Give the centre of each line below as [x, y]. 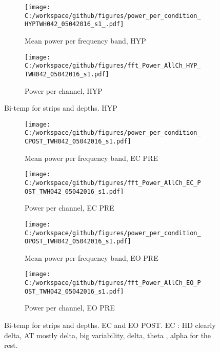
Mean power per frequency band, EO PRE [92, 257]
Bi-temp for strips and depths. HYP [61, 108]
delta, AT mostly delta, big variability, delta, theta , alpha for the [108, 335]
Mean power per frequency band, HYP [85, 40]
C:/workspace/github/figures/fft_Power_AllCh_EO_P [113, 283]
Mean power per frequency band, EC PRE [91, 158]
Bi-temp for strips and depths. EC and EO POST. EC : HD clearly [110, 325]
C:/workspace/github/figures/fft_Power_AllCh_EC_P [113, 183]
